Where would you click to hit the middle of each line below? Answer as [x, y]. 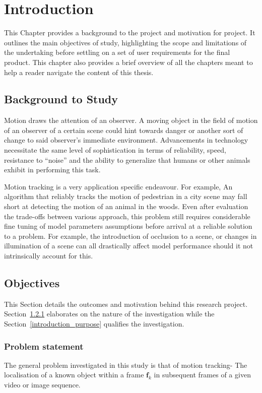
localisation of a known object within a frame [74, 375]
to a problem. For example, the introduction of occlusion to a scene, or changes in [130, 236]
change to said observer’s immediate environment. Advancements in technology [126, 140]
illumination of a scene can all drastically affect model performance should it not [129, 246]
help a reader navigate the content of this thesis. [79, 72]
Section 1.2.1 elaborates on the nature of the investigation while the [109, 314]
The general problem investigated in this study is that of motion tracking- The [126, 365]
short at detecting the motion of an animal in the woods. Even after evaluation [126, 206]
